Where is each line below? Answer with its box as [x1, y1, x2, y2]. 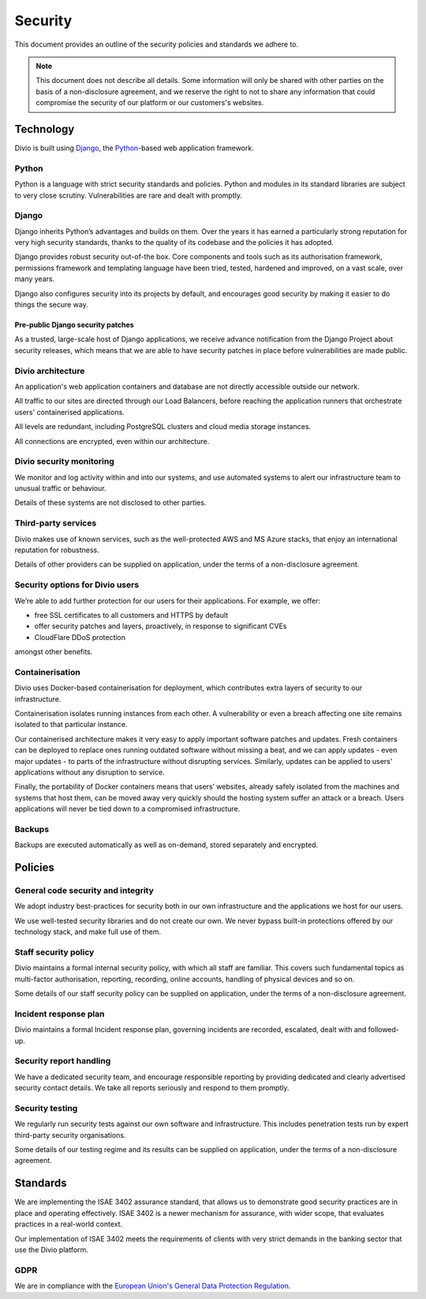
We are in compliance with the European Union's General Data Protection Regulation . [14, 1281, 291, 1291]
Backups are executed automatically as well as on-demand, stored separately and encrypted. [14, 840, 319, 849]
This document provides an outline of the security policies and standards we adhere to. [14, 40, 299, 49]
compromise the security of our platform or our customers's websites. [35, 98, 264, 107]
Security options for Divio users [14, 579, 140, 590]
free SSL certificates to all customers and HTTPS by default [34, 610, 229, 619]
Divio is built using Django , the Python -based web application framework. [14, 143, 254, 153]
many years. [14, 274, 55, 284]
